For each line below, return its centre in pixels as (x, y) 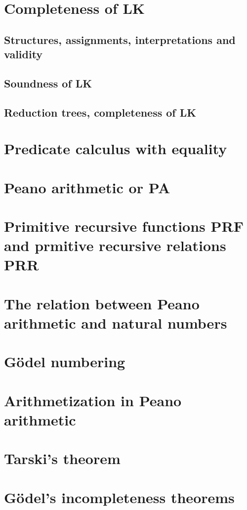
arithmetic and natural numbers (116, 322)
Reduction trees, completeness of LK (100, 112)
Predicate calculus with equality (116, 149)
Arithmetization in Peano (93, 400)
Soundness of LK (48, 83)
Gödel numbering (65, 361)
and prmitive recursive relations (115, 245)
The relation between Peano (102, 303)
